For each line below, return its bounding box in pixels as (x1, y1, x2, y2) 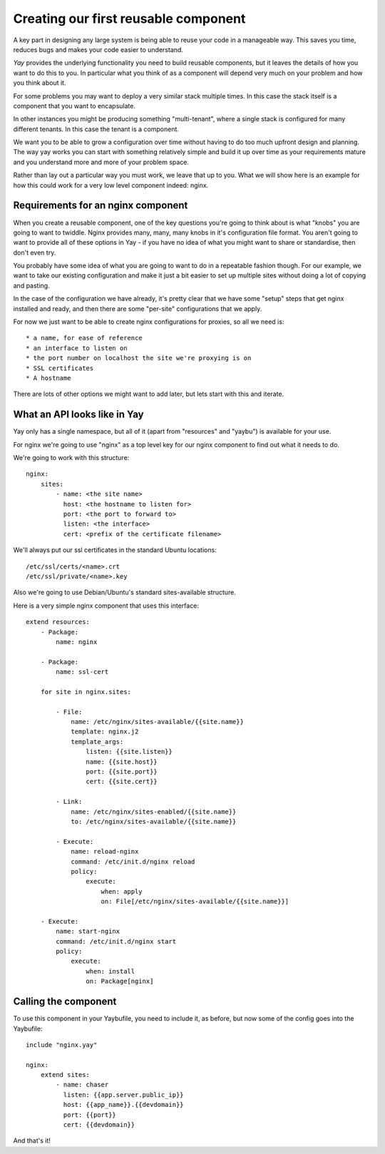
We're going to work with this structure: (13, 454, 130, 462)
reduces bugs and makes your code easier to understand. (13, 45, 183, 53)
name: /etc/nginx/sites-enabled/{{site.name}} (71, 807, 237, 816)
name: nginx (56, 638, 98, 645)
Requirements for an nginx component (13, 200, 188, 212)
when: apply (101, 887, 143, 895)
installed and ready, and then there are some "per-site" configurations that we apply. (13, 304, 262, 313)
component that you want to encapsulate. (13, 101, 135, 110)
